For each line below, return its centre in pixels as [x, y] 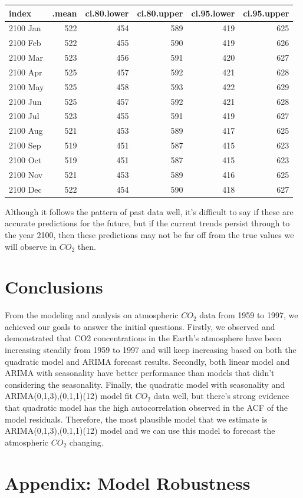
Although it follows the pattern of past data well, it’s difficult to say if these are [149, 211]
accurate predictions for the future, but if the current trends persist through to [147, 223]
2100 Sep [25, 145]
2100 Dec [25, 189]
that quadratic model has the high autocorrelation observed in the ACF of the [146, 407]
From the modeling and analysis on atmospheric [92, 315]
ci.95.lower [213, 13]
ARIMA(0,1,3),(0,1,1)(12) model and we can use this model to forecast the [140, 431]
